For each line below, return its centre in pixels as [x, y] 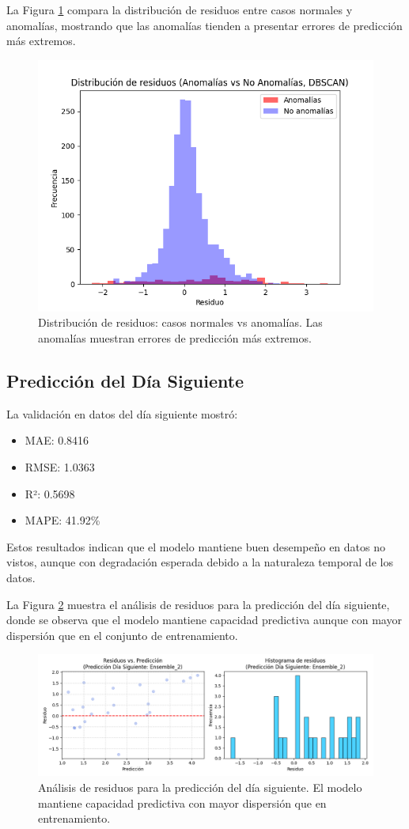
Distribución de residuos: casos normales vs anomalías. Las [180, 322]
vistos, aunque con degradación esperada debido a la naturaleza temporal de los [200, 562]
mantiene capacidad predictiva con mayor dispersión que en [182, 803]
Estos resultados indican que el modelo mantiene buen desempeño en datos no [196, 546]
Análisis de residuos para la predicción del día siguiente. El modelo [200, 787]
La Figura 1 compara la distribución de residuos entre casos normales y [180, 9]
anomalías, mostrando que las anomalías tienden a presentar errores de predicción [204, 25]
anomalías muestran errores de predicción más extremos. [175, 337]
